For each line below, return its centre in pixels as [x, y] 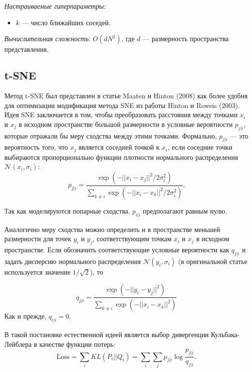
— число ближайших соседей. [66, 22]
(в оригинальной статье [213, 261]
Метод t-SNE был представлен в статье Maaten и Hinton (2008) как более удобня [126, 95]
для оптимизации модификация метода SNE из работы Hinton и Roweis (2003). [122, 105]
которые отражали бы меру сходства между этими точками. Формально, [111, 135]
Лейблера [18, 344]
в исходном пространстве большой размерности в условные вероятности [126, 124]
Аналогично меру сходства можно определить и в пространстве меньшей [112, 229]
